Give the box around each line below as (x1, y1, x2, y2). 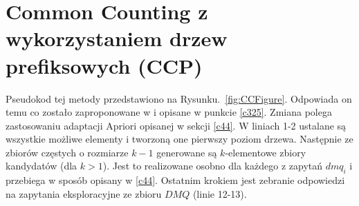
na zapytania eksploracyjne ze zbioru (6, 186, 162, 200)
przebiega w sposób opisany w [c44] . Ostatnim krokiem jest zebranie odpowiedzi (6, 173, 345, 187)
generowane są (156, 145, 217, 159)
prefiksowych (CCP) (6, 51, 203, 79)
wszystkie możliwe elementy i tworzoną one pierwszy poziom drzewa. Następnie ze (6, 132, 353, 146)
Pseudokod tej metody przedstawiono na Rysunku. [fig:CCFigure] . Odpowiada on (6, 91, 352, 105)
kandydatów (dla (6, 158, 77, 173)
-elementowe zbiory (225, 145, 306, 159)
